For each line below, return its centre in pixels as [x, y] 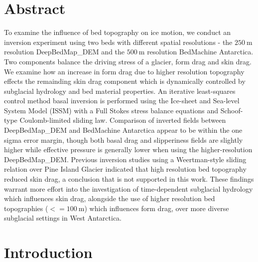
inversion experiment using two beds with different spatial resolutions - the [118, 42]
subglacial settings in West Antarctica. [63, 218]
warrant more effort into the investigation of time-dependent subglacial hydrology [129, 188]
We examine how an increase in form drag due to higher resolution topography [124, 71]
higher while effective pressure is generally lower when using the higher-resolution [128, 149]
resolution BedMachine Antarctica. [200, 52]
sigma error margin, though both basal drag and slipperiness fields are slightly [124, 139]
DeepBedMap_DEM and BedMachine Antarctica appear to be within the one [123, 130]
